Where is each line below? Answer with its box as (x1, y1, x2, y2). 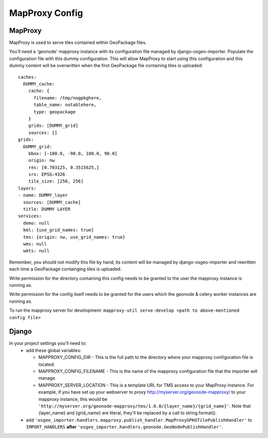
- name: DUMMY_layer (18, 192, 68, 198)
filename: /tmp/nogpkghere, (33, 95, 102, 100)
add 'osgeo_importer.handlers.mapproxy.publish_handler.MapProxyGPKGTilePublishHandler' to (26, 417, 253, 423)
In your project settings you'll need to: (9, 341, 87, 347)
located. (38, 361, 55, 367)
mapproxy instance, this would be (38, 396, 108, 402)
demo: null (23, 220, 50, 226)
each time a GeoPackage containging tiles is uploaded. (9, 266, 122, 272)
